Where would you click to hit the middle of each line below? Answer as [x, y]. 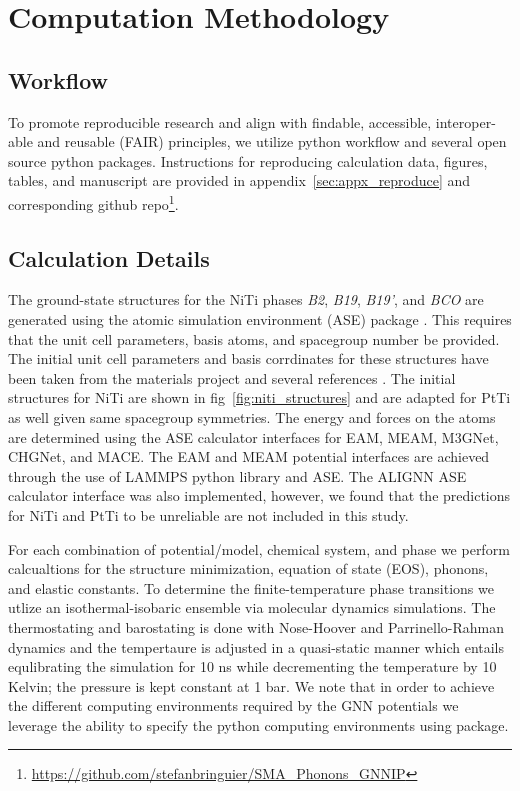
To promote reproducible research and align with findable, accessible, [220, 121]
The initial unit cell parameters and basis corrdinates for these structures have [248, 358]
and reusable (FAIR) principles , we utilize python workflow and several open [272, 141]
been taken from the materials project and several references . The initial [232, 377]
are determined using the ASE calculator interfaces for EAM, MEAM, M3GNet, [253, 436]
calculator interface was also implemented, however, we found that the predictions [259, 495]
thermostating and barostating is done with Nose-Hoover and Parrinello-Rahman [256, 626]
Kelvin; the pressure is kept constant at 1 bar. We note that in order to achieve [251, 685]
